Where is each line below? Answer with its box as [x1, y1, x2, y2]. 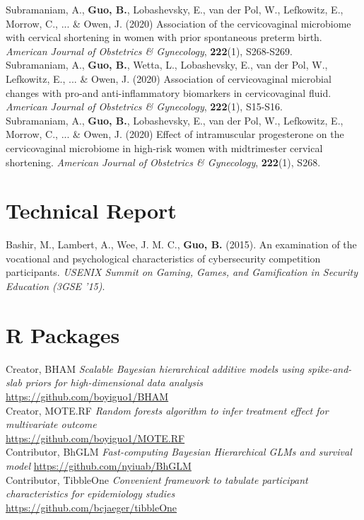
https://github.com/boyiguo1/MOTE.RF [6, 430, 185, 445]
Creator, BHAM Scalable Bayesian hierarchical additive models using [6, 361, 305, 376]
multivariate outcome [6, 417, 97, 432]
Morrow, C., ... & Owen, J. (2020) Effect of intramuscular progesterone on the [6, 127, 344, 141]
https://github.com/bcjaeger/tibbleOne [6, 499, 177, 514]
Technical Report [6, 196, 177, 225]
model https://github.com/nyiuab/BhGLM [6, 458, 192, 473]
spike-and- [307, 361, 352, 376]
